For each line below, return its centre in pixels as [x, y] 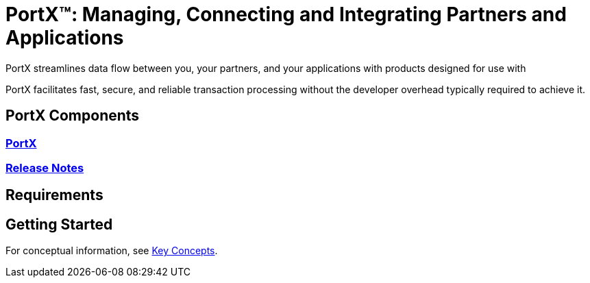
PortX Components [73, 116]
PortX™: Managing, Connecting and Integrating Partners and [286, 14]
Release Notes [45, 168]
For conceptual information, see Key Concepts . [112, 251]
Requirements [54, 195]
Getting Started [59, 224]
